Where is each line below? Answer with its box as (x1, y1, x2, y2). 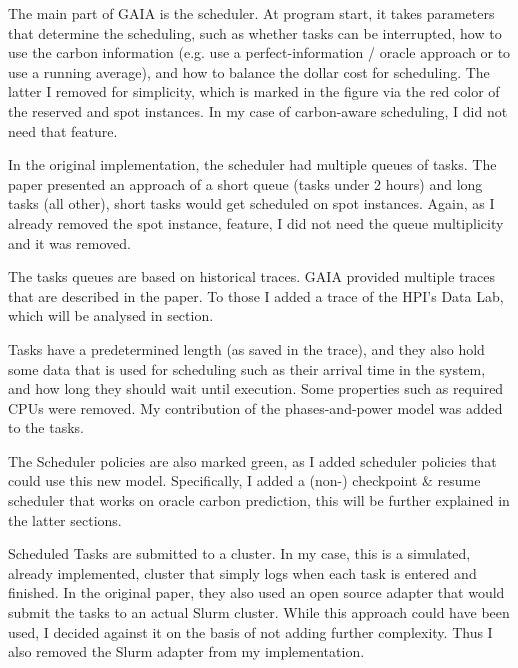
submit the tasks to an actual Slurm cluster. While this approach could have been (8, 602, 510, 623)
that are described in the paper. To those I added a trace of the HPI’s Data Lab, (8, 285, 504, 306)
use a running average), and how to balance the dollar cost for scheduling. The (8, 61, 490, 82)
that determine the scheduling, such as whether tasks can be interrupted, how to (8, 22, 502, 43)
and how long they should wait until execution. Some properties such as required (8, 378, 504, 399)
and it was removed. (8, 232, 131, 253)
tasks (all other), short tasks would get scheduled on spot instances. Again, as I (8, 193, 495, 214)
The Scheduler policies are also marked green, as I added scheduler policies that (8, 450, 497, 471)
